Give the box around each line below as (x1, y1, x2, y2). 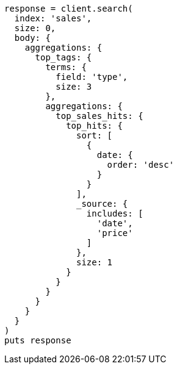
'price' (96, 228, 133, 238)
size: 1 (76, 257, 113, 267)
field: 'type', (56, 72, 128, 82)
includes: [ (86, 209, 143, 218)
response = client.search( (4, 4, 133, 13)
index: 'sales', (14, 13, 92, 23)
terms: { (45, 62, 87, 72)
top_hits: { (66, 121, 123, 131)
